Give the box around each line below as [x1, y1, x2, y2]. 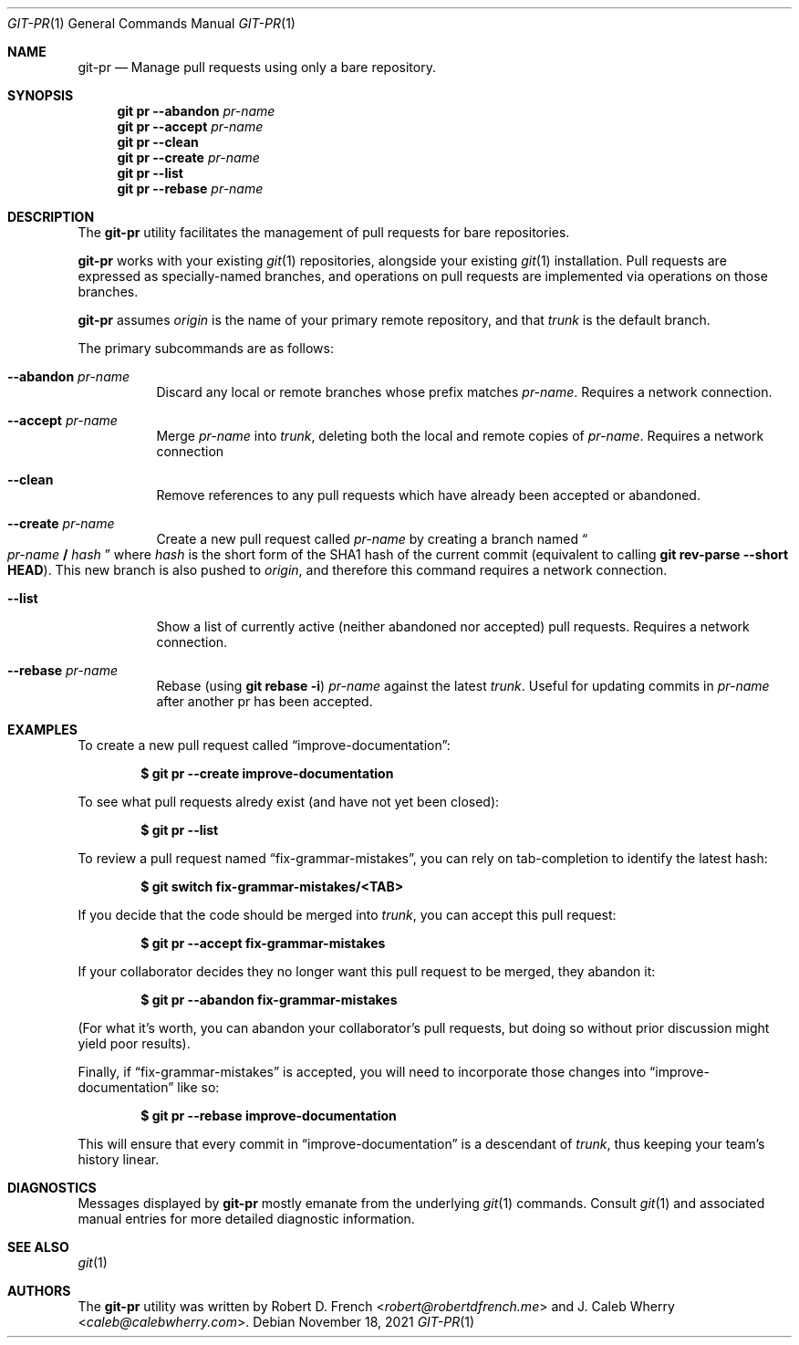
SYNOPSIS [7, 88, 74, 103]
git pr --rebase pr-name [117, 181, 264, 196]
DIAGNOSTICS [7, 1180, 97, 1195]
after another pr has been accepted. [156, 693, 373, 709]
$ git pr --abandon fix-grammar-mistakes [140, 992, 398, 1007]
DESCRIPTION [7, 209, 95, 224]
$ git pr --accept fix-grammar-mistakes [140, 935, 386, 951]
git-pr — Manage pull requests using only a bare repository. [78, 59, 436, 75]
